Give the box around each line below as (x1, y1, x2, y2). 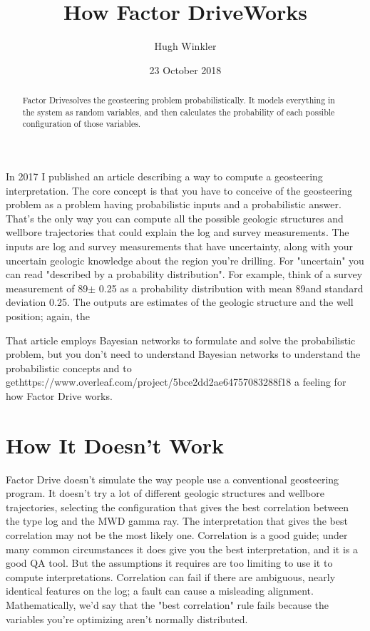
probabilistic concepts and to (6, 360, 132, 375)
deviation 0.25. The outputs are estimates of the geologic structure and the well (6, 294, 354, 309)
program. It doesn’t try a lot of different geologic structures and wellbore (6, 486, 324, 501)
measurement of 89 (6, 280, 88, 295)
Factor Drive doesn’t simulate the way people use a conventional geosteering (6, 471, 339, 486)
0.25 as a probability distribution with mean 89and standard (98, 280, 364, 295)
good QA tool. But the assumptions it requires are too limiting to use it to (6, 555, 333, 570)
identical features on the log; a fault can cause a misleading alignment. (6, 583, 314, 598)
